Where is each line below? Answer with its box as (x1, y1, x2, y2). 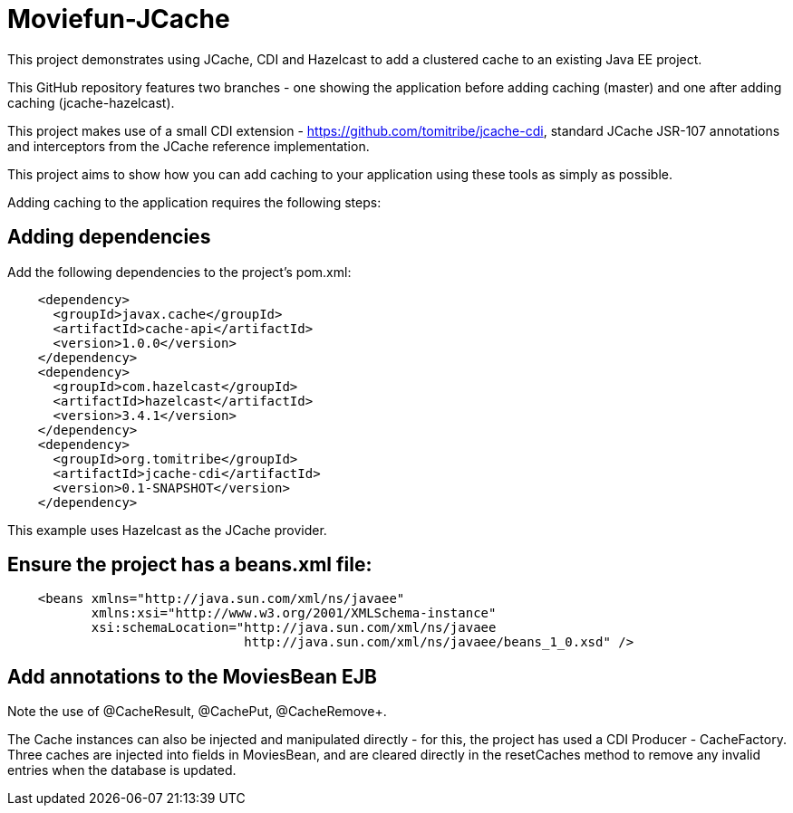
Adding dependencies (7, 225, 211, 249)
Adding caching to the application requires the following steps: (7, 194, 382, 210)
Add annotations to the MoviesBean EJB (7, 665, 377, 688)
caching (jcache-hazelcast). (7, 94, 175, 110)
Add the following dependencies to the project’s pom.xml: (7, 263, 352, 280)
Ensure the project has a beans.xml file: (7, 553, 372, 577)
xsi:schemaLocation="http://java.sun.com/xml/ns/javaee (91, 620, 497, 636)
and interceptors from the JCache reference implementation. (7, 138, 370, 154)
